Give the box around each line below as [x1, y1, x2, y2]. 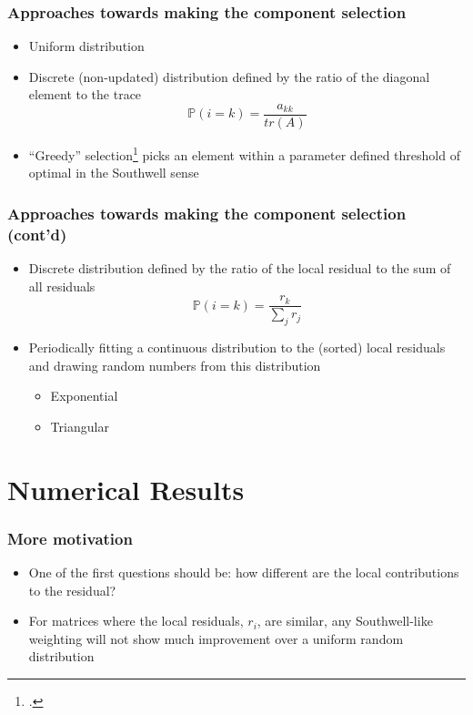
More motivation [7, 526, 133, 549]
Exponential [50, 386, 118, 405]
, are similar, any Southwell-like [257, 611, 433, 630]
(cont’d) [7, 222, 67, 245]
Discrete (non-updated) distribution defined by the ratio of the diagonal [28, 66, 430, 86]
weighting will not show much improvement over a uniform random [28, 628, 404, 648]
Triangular [50, 416, 109, 435]
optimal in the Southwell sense [28, 163, 199, 182]
